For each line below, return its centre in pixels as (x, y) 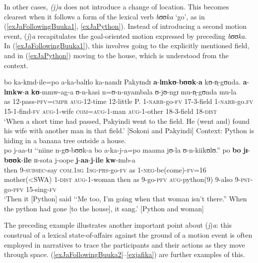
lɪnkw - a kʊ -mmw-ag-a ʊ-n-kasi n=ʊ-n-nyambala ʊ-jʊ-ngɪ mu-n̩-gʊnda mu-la (120, 91)
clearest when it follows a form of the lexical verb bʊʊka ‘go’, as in (104, 16)
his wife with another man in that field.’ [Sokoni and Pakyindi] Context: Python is (129, 131)
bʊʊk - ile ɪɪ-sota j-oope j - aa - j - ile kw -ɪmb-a (70, 159)
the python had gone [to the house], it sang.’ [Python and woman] (104, 208)
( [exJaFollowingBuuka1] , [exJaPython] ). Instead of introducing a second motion (125, 26)
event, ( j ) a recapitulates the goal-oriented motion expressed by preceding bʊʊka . (126, 36)
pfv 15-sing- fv (35, 189)
